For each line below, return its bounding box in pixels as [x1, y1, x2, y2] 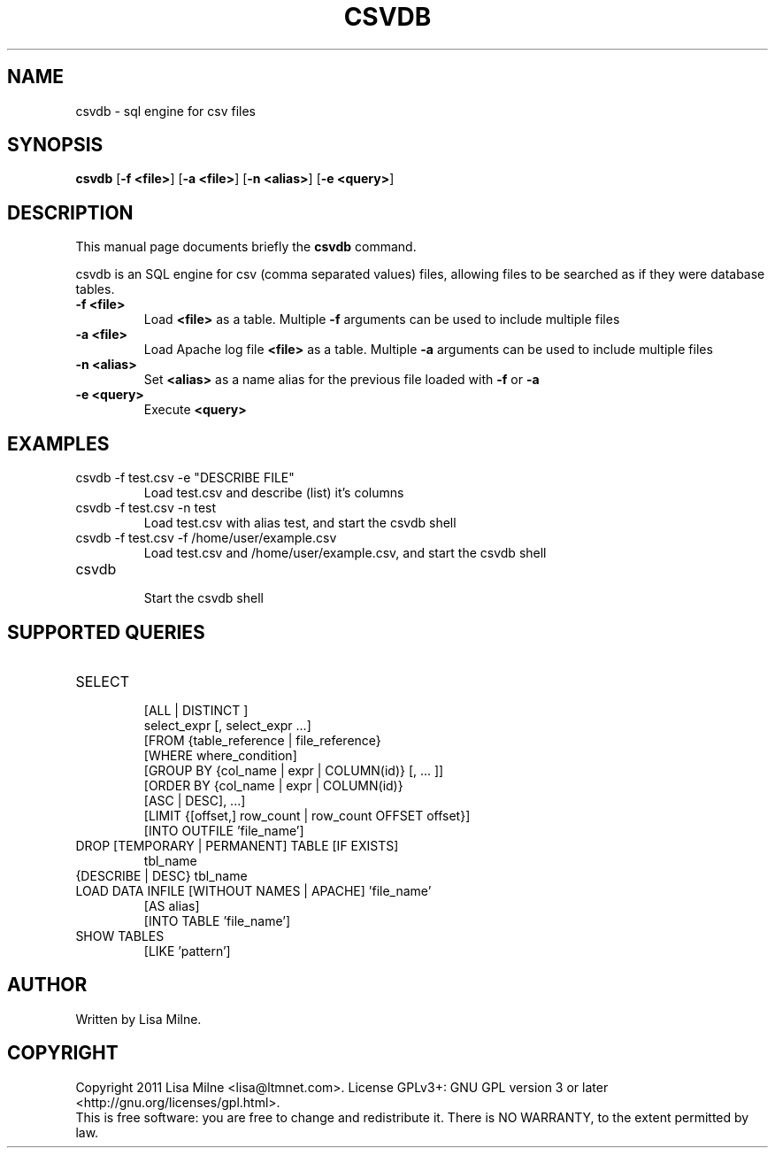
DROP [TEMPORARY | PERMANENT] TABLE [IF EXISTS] [75, 837, 399, 853]
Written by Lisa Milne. [75, 1011, 202, 1027]
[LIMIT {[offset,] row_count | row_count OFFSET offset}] [143, 807, 471, 823]
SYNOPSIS [7, 134, 104, 157]
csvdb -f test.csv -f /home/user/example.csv [75, 530, 337, 546]
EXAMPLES [7, 432, 110, 455]
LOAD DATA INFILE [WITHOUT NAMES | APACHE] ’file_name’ [75, 882, 432, 898]
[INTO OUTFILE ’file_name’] [143, 822, 304, 838]
